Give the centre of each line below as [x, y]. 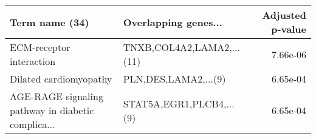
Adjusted [284, 15]
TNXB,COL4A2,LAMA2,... [181, 47]
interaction [33, 61]
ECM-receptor [40, 47]
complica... [33, 124]
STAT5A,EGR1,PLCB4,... [179, 103]
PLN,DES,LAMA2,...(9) [174, 79]
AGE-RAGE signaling [57, 96]
